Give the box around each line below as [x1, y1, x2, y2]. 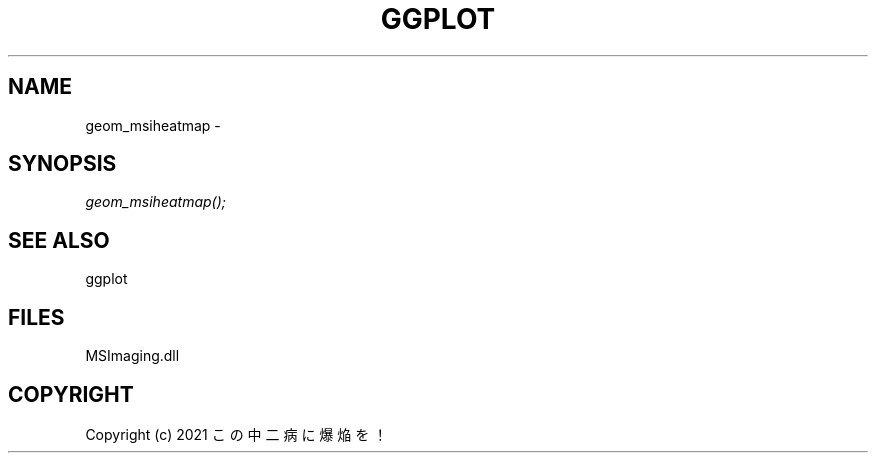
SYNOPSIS [8, 151, 117, 177]
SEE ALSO [8, 227, 110, 253]
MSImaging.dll [85, 347, 180, 365]
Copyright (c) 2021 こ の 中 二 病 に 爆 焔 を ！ [85, 425, 388, 443]
